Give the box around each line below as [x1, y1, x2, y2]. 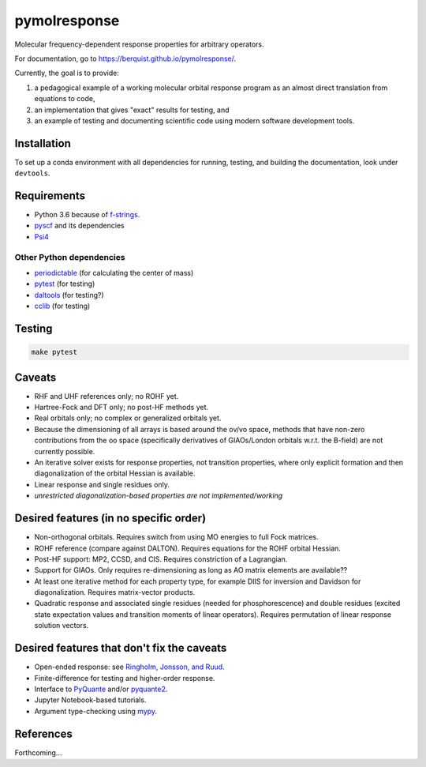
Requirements [14, 190, 86, 202]
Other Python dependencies [14, 251, 125, 262]
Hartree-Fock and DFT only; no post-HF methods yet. [34, 403, 209, 412]
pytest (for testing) [34, 279, 95, 288]
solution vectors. [34, 621, 89, 630]
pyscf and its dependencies [34, 221, 125, 231]
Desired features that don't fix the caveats [14, 641, 227, 655]
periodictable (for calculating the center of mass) [34, 269, 194, 278]
